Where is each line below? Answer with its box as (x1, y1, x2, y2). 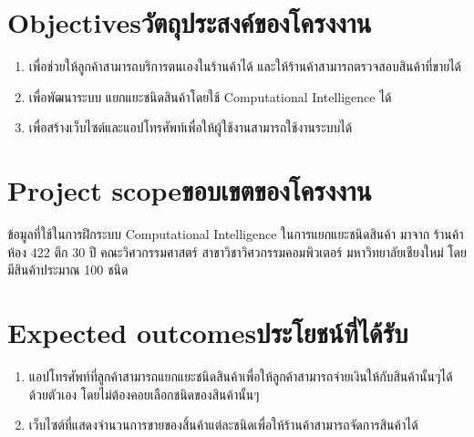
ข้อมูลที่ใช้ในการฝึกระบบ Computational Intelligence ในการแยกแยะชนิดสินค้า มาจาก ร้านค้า (7, 224, 464, 244)
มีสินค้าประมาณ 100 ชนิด (7, 260, 129, 279)
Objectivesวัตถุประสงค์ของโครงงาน (7, 4, 372, 41)
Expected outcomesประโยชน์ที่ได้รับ (7, 314, 408, 350)
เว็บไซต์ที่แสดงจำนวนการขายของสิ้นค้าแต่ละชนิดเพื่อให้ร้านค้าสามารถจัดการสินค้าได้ (28, 415, 418, 434)
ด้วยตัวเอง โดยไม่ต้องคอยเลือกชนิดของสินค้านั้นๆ (28, 384, 260, 403)
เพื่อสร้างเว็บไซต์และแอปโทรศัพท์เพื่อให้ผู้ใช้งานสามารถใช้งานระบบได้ (28, 118, 353, 137)
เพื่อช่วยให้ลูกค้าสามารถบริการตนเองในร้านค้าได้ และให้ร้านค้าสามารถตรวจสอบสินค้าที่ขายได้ (28, 57, 462, 76)
